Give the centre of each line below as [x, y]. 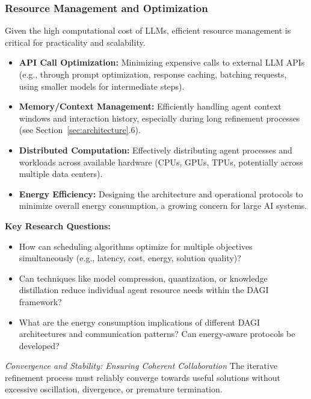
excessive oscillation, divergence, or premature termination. [114, 389]
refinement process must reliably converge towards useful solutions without [143, 377]
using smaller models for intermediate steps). [102, 86]
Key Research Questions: [58, 225]
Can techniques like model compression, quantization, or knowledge [143, 278]
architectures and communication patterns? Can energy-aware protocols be [157, 334]
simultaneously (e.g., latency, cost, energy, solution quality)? [130, 258]
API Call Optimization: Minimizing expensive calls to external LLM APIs [162, 62]
